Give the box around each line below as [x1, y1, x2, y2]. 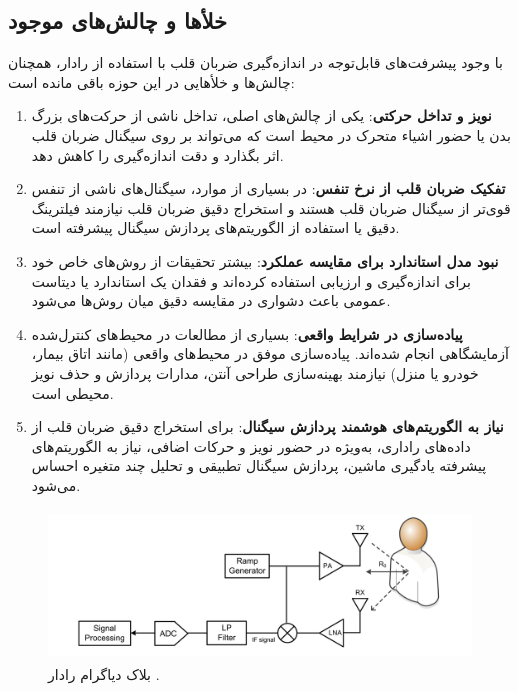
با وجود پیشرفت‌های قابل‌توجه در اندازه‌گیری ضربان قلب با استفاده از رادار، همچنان [8, 52, 503, 73]
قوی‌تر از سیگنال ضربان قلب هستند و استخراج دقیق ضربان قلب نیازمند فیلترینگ [31, 197, 511, 218]
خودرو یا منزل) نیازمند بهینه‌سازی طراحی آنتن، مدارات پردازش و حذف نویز [31, 362, 479, 383]
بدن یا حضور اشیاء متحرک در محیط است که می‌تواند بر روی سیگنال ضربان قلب [31, 124, 511, 145]
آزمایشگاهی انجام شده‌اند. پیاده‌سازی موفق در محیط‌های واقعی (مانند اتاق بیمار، [31, 343, 510, 364]
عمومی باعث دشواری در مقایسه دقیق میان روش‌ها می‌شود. [31, 290, 391, 311]
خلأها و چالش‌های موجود [8, 5, 227, 36]
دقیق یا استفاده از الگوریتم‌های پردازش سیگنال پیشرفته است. [31, 217, 400, 238]
